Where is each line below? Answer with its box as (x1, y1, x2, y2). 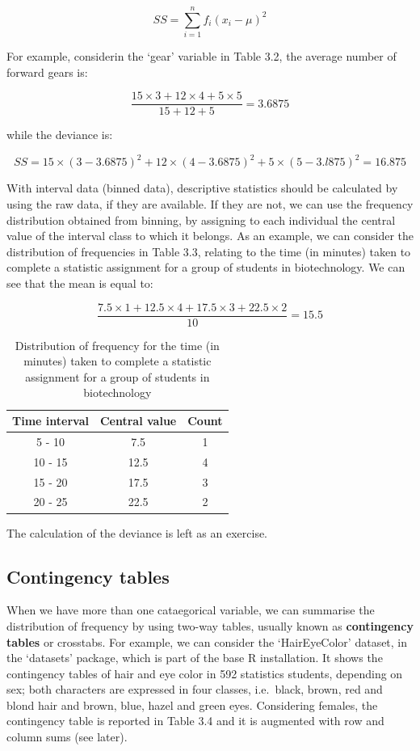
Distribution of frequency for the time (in (15, 336, 220, 353)
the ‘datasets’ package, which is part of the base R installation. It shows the (6, 649, 383, 666)
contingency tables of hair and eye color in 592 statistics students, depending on (6, 665, 403, 681)
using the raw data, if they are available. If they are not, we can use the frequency (6, 196, 414, 213)
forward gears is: (6, 63, 88, 80)
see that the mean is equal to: (6, 275, 153, 292)
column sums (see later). (6, 728, 128, 745)
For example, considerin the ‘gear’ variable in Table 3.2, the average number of (6, 48, 397, 65)
